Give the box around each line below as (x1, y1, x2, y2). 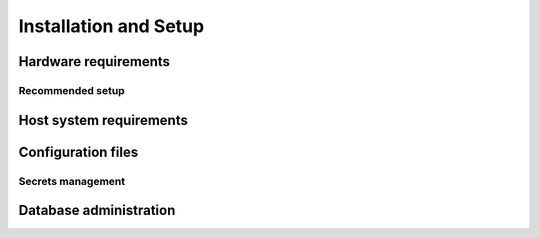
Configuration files (18, 143, 139, 160)
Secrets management (18, 174, 126, 188)
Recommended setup (18, 83, 125, 97)
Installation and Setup (18, 15, 205, 37)
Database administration (18, 202, 176, 219)
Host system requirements (18, 111, 189, 129)
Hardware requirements (18, 53, 170, 70)
